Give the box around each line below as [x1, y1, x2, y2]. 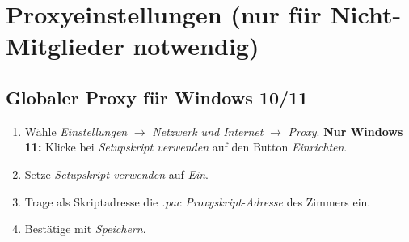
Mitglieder [6, 29, 124, 62]
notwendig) [133, 29, 259, 62]
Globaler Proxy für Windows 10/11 [6, 84, 309, 109]
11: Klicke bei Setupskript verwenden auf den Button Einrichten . [24, 138, 348, 155]
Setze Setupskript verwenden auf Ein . [24, 165, 209, 182]
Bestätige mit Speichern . [24, 220, 146, 237]
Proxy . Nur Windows [288, 122, 403, 139]
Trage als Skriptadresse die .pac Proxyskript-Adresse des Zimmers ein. [24, 193, 371, 210]
